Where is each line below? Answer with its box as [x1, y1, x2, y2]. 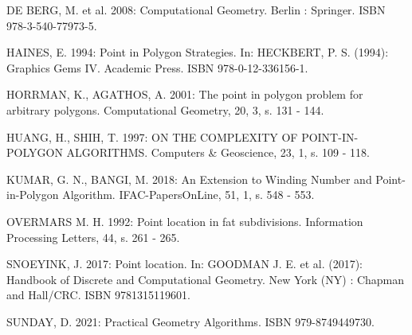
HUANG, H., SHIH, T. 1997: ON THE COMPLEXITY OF [6, 128, 298, 145]
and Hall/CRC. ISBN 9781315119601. [6, 286, 190, 303]
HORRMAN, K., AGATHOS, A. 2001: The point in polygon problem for [6, 86, 363, 103]
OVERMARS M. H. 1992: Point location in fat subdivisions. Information [6, 212, 363, 229]
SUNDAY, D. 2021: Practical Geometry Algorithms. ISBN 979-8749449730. [6, 313, 375, 329]
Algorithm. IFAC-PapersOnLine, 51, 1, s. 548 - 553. [62, 186, 315, 203]
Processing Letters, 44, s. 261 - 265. [6, 228, 180, 245]
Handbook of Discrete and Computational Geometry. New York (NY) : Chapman [6, 271, 405, 287]
